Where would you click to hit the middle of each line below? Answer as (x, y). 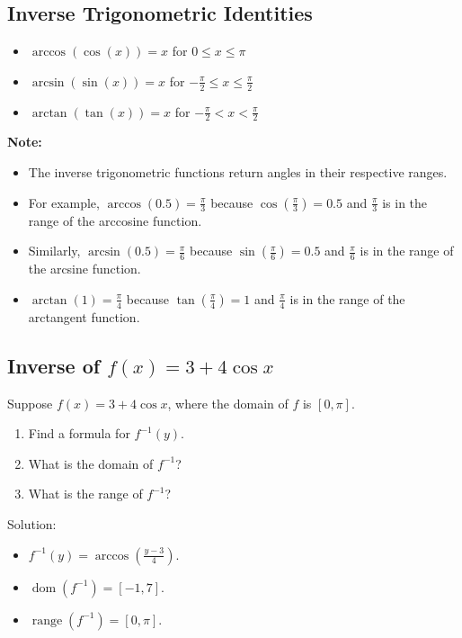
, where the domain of (228, 403)
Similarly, (54, 251)
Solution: (32, 524)
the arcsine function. (84, 269)
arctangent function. (84, 316)
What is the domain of (91, 463)
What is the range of (85, 494)
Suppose (30, 403)
